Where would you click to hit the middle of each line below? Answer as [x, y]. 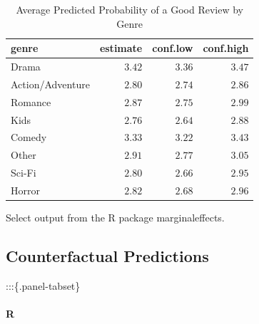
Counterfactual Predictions [107, 256]
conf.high [226, 48]
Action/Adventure [50, 84]
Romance [31, 101]
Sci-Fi [24, 173]
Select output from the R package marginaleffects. [115, 218]
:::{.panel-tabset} [43, 285]
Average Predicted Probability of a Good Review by [129, 9]
